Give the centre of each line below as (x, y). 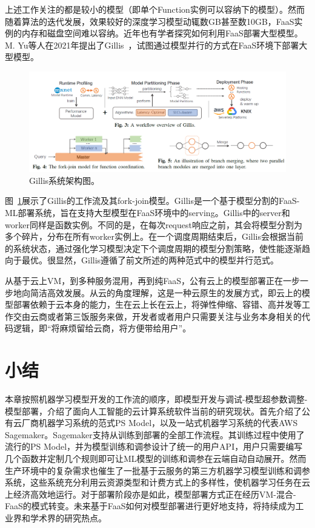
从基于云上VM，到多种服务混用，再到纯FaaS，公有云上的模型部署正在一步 (153, 280)
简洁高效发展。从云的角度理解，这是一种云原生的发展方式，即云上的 (166, 292)
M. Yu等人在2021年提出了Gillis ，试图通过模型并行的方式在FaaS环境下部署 (152, 45)
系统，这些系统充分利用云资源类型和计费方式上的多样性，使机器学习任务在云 (157, 482)
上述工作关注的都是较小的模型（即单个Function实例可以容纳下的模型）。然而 (155, 9)
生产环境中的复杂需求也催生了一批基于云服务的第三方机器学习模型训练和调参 (157, 470)
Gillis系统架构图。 (65, 180)
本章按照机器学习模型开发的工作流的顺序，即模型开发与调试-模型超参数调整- (156, 399)
